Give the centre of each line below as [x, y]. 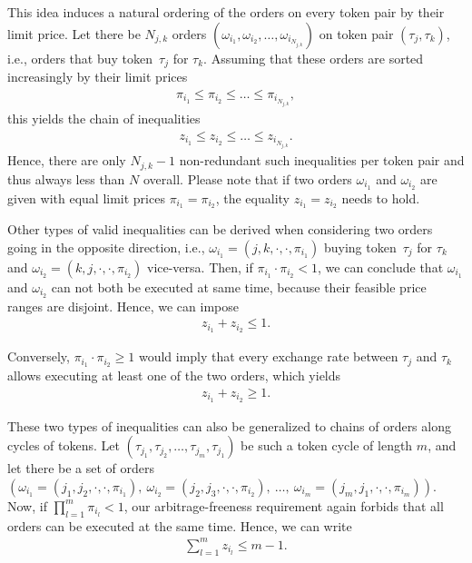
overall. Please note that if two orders [247, 178]
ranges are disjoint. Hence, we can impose [123, 306]
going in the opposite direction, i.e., [106, 247]
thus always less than [66, 178]
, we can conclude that [381, 267]
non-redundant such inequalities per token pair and [322, 160]
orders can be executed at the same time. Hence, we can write [180, 525]
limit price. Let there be [74, 33]
